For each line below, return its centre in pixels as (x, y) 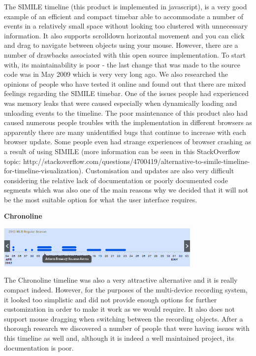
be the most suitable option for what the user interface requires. (101, 199)
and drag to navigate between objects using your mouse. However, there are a (121, 45)
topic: (13, 161)
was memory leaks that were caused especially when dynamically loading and (121, 103)
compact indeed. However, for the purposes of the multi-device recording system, (126, 290)
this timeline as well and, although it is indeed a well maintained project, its (119, 338)
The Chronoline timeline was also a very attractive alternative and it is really (121, 280)
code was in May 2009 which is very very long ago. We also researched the (116, 74)
